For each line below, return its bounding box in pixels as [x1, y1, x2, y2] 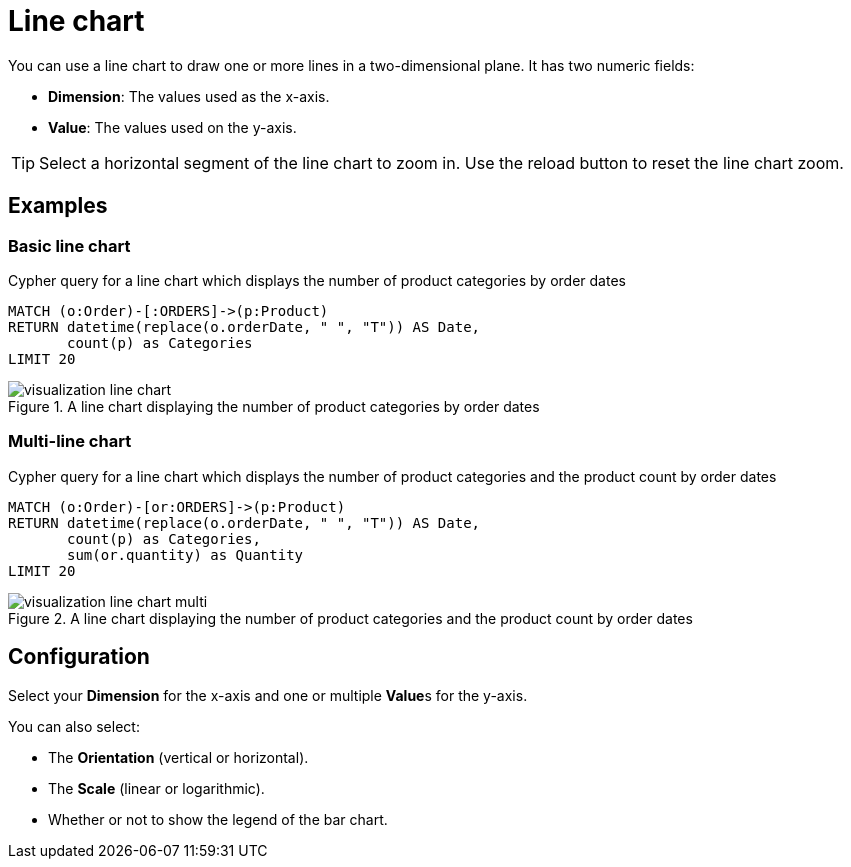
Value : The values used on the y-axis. [48, 118, 297, 136]
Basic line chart [8, 235, 131, 256]
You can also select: [8, 717, 140, 735]
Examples [8, 193, 108, 219]
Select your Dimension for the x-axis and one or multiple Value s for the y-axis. [8, 686, 528, 704]
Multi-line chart [8, 431, 132, 452]
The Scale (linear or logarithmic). [48, 779, 265, 797]
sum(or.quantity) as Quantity [67, 546, 304, 563]
